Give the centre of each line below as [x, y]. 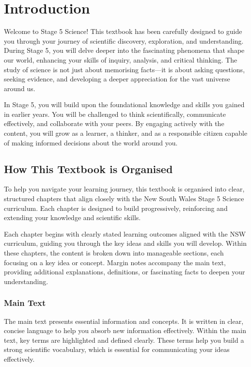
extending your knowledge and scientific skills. [72, 217]
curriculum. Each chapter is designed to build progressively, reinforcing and [116, 208]
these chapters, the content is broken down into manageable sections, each [114, 253]
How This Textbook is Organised [88, 168]
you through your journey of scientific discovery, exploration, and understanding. [124, 40]
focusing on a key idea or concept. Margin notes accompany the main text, [115, 262]
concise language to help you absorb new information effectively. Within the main [125, 330]
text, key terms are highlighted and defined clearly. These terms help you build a [124, 340]
